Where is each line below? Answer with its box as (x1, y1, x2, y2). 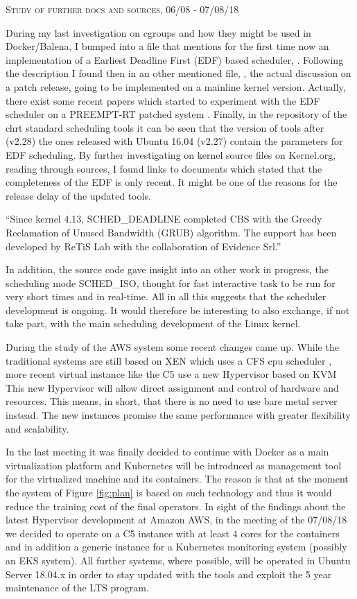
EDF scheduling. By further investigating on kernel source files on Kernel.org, (6, 147, 336, 162)
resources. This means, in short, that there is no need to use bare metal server (6, 394, 338, 408)
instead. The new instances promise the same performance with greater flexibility (6, 408, 351, 422)
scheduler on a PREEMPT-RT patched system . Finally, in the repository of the (6, 107, 347, 121)
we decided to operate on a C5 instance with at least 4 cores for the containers (6, 526, 340, 540)
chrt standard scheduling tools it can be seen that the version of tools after (6, 120, 324, 134)
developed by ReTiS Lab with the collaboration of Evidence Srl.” (6, 238, 281, 253)
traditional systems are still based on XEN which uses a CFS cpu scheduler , (6, 353, 332, 367)
